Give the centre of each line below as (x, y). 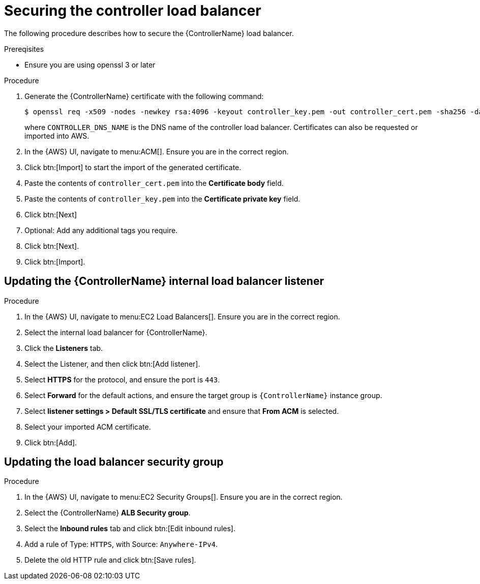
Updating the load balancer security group (114, 462)
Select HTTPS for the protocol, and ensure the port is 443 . (122, 379)
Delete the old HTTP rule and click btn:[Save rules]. (110, 560)
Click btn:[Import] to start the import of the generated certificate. (133, 167)
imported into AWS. (57, 136)
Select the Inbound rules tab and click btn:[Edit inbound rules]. (130, 529)
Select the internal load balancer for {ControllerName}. (116, 332)
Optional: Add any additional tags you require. (101, 230)
